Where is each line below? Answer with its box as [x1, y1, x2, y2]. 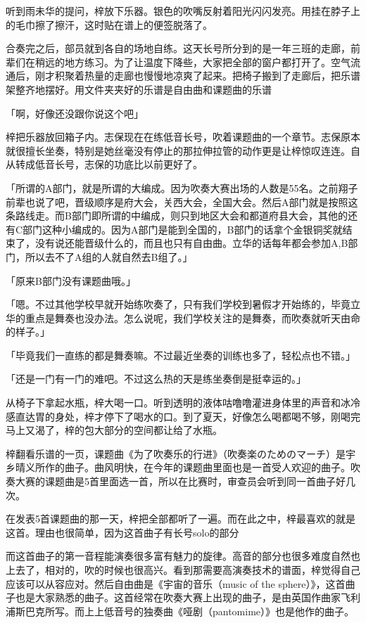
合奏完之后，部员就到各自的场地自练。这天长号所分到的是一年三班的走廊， [6, 41, 351, 56]
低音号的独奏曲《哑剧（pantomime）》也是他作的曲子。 [103, 603, 355, 618]
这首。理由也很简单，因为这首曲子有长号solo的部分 [6, 525, 239, 539]
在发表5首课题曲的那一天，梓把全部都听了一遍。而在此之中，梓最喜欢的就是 [6, 511, 355, 526]
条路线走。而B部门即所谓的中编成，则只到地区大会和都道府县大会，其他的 [6, 208, 348, 223]
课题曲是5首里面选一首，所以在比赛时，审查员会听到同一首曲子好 [44, 474, 346, 489]
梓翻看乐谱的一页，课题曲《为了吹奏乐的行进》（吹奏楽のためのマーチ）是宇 [6, 446, 355, 461]
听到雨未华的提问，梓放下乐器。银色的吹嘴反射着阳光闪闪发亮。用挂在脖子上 [6, 4, 360, 18]
